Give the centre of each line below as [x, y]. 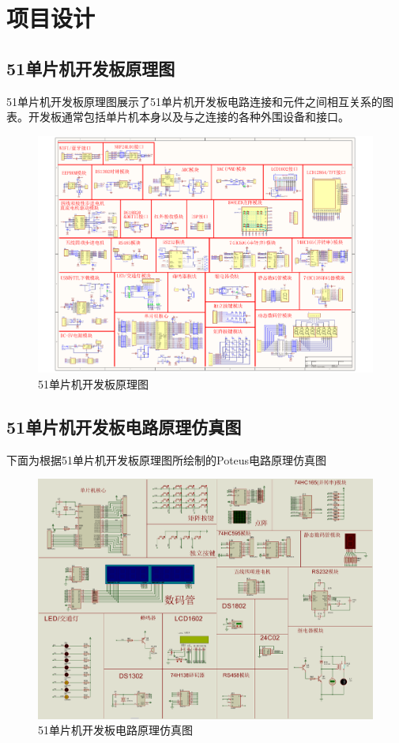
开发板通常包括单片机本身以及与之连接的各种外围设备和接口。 [188, 117]
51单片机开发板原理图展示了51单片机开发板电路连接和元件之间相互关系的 [194, 101]
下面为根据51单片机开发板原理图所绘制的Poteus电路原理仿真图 [167, 459]
